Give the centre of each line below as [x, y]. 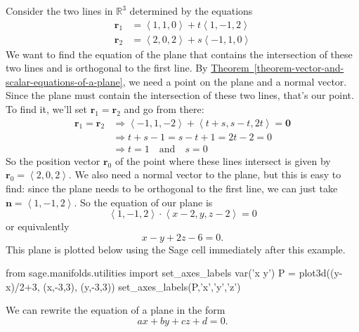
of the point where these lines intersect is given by [223, 160]
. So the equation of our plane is [143, 202]
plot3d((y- [321, 273]
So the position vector [53, 160]
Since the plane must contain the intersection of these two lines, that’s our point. [180, 95]
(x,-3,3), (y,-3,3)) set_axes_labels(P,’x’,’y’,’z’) [142, 286]
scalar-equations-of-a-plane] [64, 81]
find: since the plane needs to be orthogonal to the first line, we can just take [172, 188]
